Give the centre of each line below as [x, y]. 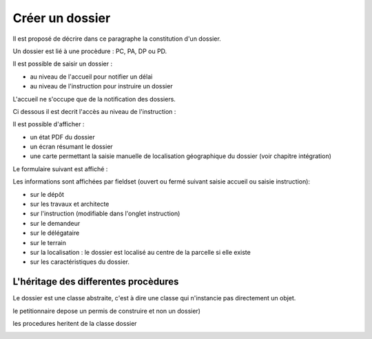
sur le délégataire [55, 233]
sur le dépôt [47, 194]
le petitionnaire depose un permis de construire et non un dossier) [107, 311]
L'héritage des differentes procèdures [96, 282]
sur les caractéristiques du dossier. [80, 262]
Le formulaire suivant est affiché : [60, 168]
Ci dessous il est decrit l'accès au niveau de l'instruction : [94, 111]
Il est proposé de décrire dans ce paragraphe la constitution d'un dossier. [117, 39]
